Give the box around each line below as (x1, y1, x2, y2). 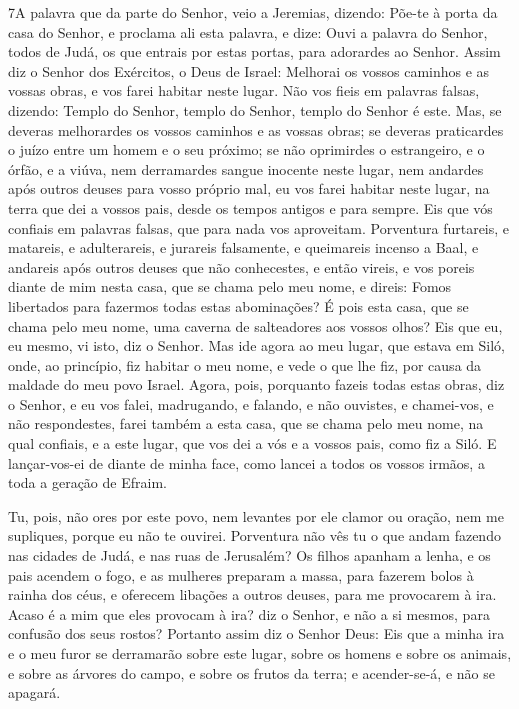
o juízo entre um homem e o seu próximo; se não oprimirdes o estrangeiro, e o (8, 139, 485, 160)
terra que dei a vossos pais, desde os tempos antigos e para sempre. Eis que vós (8, 197, 493, 218)
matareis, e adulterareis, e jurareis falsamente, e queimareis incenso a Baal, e (8, 237, 479, 258)
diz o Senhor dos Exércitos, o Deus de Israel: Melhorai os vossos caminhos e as (8, 60, 490, 81)
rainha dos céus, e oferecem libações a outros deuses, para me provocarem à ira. (8, 584, 497, 605)
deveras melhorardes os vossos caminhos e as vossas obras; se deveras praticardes (8, 119, 504, 140)
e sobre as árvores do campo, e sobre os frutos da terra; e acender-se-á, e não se (8, 662, 495, 683)
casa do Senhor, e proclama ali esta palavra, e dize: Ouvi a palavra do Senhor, (8, 21, 488, 42)
